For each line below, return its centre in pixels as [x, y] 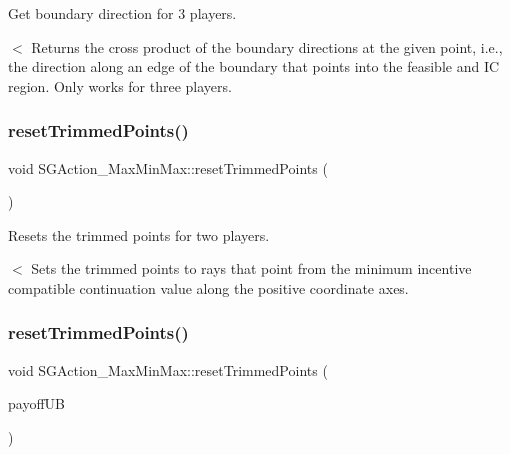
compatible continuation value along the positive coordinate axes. [208, 287]
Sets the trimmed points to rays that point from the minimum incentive [251, 268]
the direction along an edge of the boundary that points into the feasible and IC [254, 66]
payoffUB [36, 403]
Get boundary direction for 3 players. [122, 13]
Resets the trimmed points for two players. [139, 234]
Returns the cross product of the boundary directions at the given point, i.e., [267, 46]
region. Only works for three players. [120, 85]
